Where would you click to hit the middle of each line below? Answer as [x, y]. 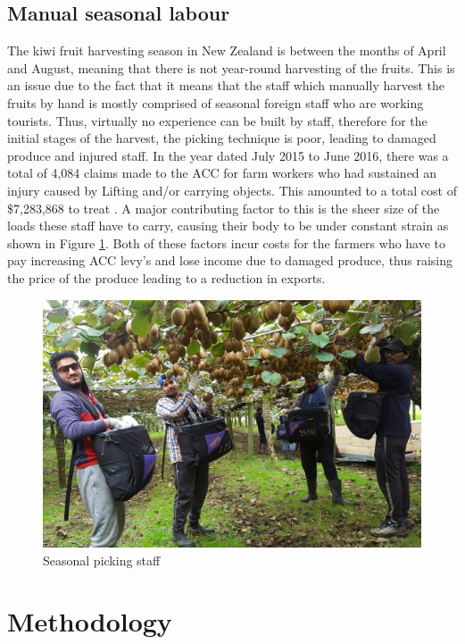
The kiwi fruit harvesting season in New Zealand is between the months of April [227, 50]
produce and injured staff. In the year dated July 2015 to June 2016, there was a [228, 155]
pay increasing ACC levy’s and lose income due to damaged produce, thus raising [230, 260]
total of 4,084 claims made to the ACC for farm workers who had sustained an [222, 173]
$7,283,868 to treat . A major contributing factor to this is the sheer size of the [224, 208]
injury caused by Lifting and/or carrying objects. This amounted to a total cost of [232, 190]
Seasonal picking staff [102, 560]
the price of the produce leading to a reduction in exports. [166, 277]
